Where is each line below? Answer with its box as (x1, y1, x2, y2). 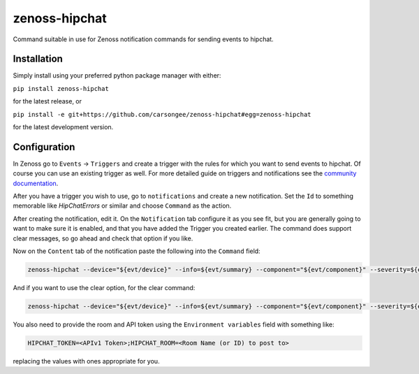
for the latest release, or (13, 97, 82, 106)
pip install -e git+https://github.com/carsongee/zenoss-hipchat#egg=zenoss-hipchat (13, 110, 311, 118)
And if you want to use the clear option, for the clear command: (13, 284, 196, 292)
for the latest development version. (13, 123, 114, 131)
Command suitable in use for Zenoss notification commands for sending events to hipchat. (13, 35, 274, 43)
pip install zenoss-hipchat (13, 85, 110, 92)
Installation (13, 53, 63, 65)
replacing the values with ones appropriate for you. (13, 357, 160, 365)
